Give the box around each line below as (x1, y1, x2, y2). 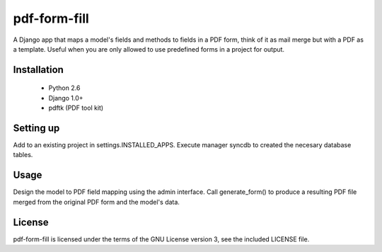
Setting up (13, 122, 60, 134)
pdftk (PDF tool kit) (48, 103, 104, 113)
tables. (13, 151, 33, 159)
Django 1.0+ (48, 93, 84, 102)
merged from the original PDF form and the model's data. (13, 197, 180, 206)
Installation (13, 64, 64, 76)
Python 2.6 (48, 84, 81, 92)
